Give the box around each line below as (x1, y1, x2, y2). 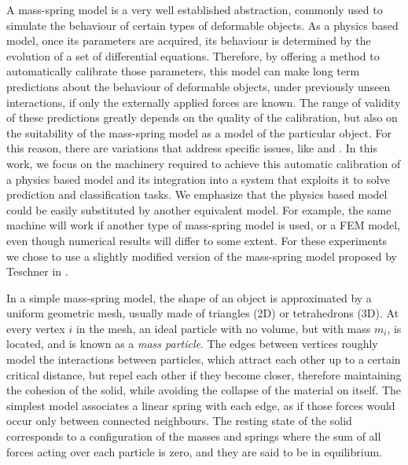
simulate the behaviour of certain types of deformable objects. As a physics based (6, 16, 399, 33)
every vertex (6, 320, 65, 336)
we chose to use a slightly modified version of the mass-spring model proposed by (6, 247, 397, 264)
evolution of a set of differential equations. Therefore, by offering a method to (6, 47, 380, 64)
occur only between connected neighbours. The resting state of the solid (6, 412, 352, 429)
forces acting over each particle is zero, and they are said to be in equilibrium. (6, 443, 383, 460)
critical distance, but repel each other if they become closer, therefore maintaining (6, 366, 402, 383)
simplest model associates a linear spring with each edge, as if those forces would (6, 397, 395, 413)
